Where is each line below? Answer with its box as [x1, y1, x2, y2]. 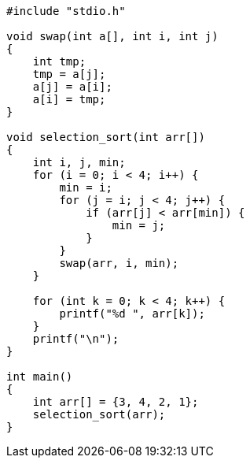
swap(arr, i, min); [59, 257, 179, 269]
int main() [6, 370, 73, 383]
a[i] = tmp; [32, 93, 106, 106]
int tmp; [32, 55, 86, 68]
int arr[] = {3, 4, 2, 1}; [32, 395, 199, 408]
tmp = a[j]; [32, 68, 106, 80]
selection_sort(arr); [32, 408, 166, 421]
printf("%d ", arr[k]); [59, 307, 205, 320]
